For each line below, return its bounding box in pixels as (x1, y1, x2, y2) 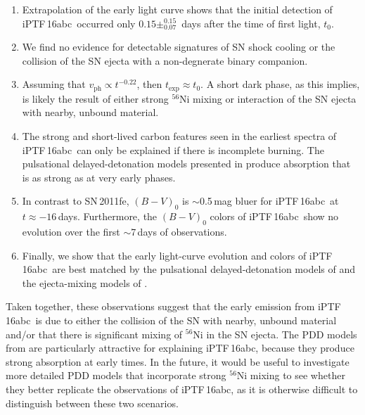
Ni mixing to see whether (236, 368, 345, 383)
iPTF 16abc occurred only (22, 15, 136, 30)
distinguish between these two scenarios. (6, 395, 179, 410)
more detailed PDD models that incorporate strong (6, 368, 226, 383)
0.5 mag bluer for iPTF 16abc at (199, 193, 339, 208)
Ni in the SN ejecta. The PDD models (193, 326, 357, 341)
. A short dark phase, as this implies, (200, 77, 360, 91)
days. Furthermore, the (58, 209, 158, 224)
